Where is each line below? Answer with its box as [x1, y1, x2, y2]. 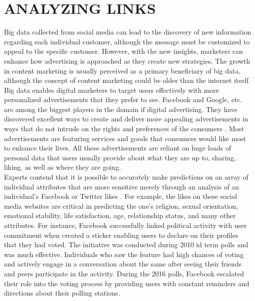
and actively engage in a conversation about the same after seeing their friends [4, 259, 242, 269]
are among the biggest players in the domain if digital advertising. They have [4, 104, 238, 114]
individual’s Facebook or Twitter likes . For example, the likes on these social [4, 191, 237, 201]
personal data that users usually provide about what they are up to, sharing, [4, 152, 236, 162]
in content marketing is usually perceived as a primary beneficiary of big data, [4, 65, 241, 75]
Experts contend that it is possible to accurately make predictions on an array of [4, 172, 249, 182]
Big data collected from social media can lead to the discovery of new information [4, 27, 251, 37]
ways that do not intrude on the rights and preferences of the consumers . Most [4, 123, 244, 134]
